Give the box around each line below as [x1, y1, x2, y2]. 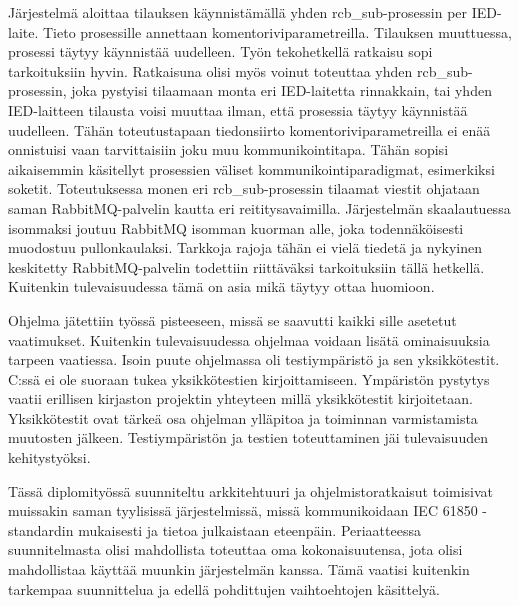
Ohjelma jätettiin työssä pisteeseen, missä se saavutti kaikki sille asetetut [8, 309, 457, 330]
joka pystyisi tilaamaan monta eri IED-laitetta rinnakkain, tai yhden [71, 80, 492, 101]
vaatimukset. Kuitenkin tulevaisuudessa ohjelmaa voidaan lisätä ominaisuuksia [8, 329, 490, 350]
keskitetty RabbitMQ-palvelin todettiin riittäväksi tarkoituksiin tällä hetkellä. [8, 256, 485, 277]
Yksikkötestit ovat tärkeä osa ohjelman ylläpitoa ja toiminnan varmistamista [8, 407, 478, 428]
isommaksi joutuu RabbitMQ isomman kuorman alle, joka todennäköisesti [8, 217, 464, 238]
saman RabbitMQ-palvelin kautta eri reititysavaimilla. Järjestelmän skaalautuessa [8, 197, 511, 218]
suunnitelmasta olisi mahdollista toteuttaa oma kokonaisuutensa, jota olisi [8, 539, 463, 560]
